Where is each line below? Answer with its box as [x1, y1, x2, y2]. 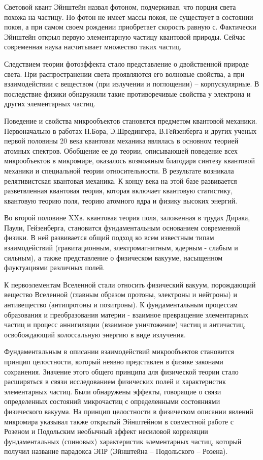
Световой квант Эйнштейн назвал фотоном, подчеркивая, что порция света [4, 2, 236, 12]
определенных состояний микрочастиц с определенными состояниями [4, 396, 220, 407]
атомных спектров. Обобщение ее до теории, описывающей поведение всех [4, 145, 238, 156]
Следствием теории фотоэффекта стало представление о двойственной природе [4, 58, 249, 69]
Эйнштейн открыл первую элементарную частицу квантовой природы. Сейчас [4, 31, 246, 42]
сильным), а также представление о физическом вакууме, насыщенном [4, 252, 223, 263]
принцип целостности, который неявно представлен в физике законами [4, 356, 223, 366]
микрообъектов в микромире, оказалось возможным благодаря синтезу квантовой [4, 155, 255, 166]
